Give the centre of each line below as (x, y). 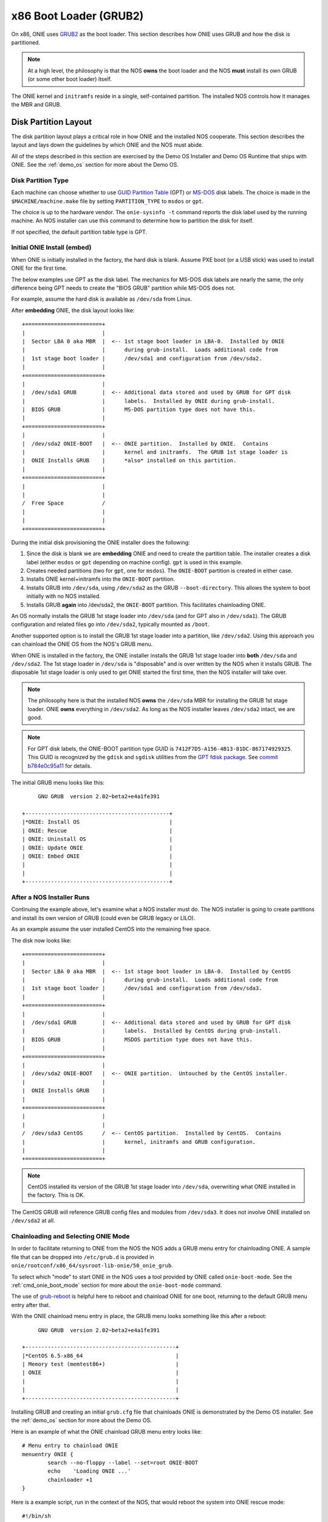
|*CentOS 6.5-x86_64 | (101, 1355)
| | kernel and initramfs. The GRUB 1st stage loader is (155, 452)
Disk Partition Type (40, 180)
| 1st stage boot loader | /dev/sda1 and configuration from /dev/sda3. (142, 988)
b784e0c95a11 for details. (60, 766)
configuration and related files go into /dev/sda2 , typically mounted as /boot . (110, 625)
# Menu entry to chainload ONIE (70, 1446)
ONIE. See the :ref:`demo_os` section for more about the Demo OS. (95, 164)
